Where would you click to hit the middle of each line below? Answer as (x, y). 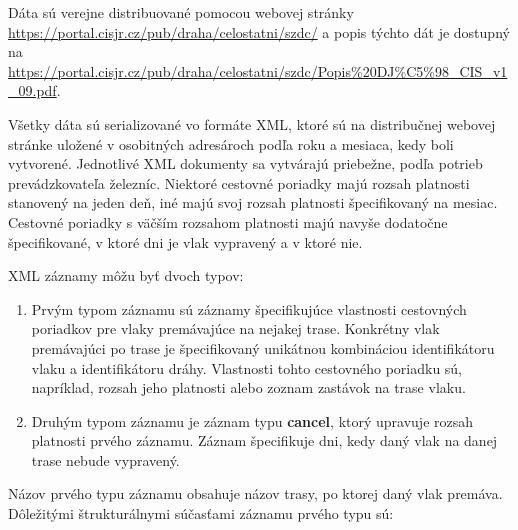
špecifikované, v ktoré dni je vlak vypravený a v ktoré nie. (185, 241)
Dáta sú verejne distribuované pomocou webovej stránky (181, 12)
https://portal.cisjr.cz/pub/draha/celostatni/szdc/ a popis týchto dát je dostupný (259, 31)
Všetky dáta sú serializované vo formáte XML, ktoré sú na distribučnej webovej (252, 123)
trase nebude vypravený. (105, 459)
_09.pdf (32, 90)
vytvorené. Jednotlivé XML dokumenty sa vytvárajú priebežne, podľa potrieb (245, 163)
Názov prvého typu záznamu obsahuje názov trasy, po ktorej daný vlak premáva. (255, 493)
